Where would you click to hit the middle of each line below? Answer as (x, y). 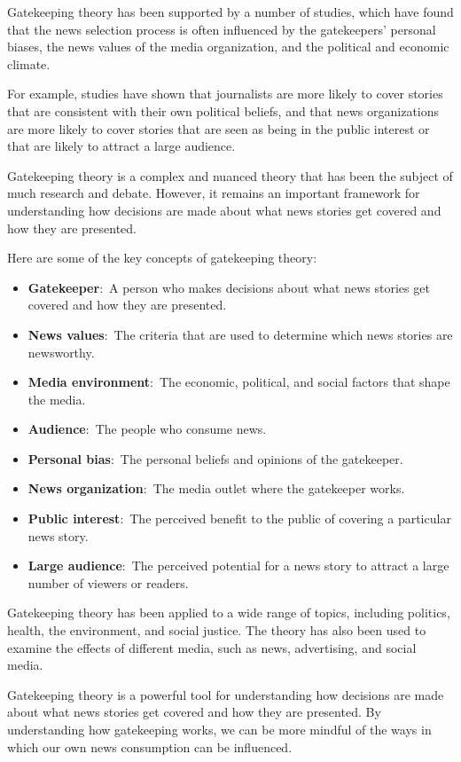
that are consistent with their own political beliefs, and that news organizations (223, 110)
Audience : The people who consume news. (147, 429)
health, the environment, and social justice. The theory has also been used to (217, 630)
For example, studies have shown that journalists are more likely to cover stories (225, 94)
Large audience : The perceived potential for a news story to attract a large (238, 566)
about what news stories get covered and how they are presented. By (194, 712)
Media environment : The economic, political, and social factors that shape (239, 382)
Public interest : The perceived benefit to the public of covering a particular (239, 518)
